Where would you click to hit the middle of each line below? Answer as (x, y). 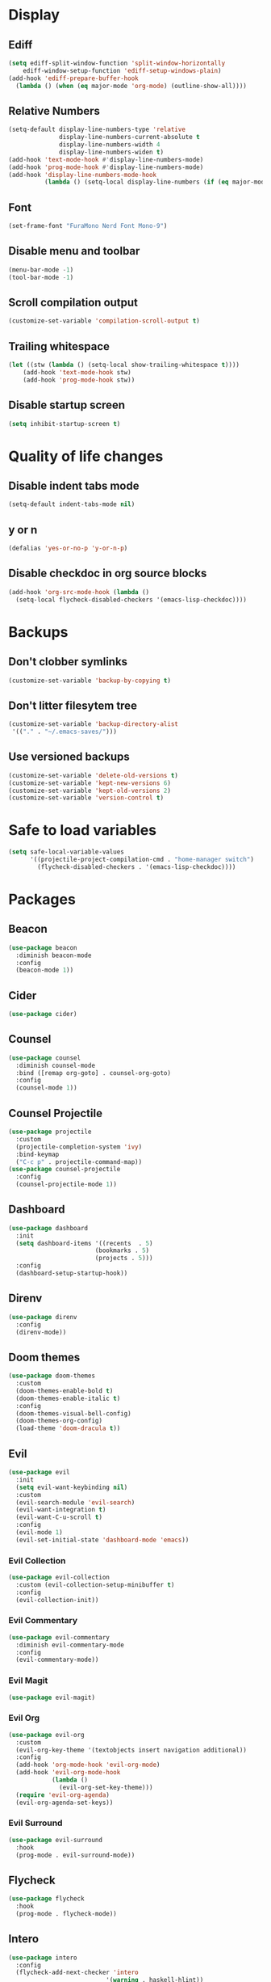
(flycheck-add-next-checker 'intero (77, 1973)
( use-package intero (43, 1958)
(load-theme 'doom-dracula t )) (68, 1428)
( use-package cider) (43, 1014)
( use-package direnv (43, 1317)
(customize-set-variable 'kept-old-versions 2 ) (90, 791)
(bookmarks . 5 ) (122, 1250)
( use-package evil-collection (59, 1578)
